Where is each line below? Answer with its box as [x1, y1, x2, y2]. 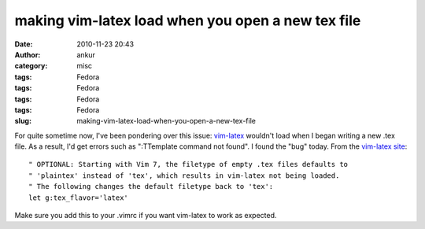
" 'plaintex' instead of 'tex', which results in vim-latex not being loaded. [28, 171, 340, 180]
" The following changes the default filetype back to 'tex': [28, 182, 274, 191]
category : [14, 61, 48, 71]
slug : [14, 116, 31, 126]
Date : [14, 39, 33, 49]
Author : [14, 50, 41, 59]
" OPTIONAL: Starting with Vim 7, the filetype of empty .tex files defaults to [28, 160, 349, 169]
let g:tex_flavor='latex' [28, 193, 129, 202]
